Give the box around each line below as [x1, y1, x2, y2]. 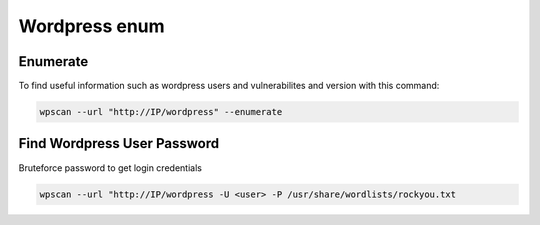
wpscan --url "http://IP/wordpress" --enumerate [39, 106, 283, 118]
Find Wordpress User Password [18, 135, 220, 152]
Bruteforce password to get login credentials [18, 161, 202, 174]
